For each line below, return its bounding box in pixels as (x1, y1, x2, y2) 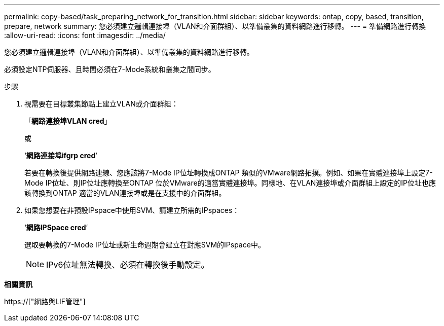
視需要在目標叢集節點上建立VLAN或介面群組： (24, 99, 178, 108)
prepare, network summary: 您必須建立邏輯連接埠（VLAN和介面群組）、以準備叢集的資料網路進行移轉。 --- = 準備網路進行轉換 (4, 22, 426, 30)
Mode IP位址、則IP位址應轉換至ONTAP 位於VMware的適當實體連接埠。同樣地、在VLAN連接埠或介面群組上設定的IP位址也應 (24, 178, 436, 187)
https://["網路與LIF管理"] (4, 297, 86, 306)
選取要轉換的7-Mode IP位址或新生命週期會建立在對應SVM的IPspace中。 (24, 240, 265, 249)
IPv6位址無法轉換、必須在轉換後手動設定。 (46, 260, 209, 270)
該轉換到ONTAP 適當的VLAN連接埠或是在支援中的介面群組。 (24, 189, 226, 197)
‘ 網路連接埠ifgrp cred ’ (24, 151, 97, 160)
